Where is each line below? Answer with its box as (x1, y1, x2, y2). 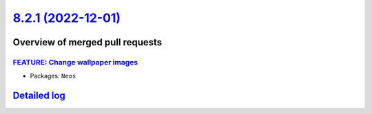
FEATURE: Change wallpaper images (12, 57, 138, 67)
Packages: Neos (30, 72, 76, 80)
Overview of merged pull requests (12, 36, 163, 48)
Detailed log (12, 90, 65, 102)
